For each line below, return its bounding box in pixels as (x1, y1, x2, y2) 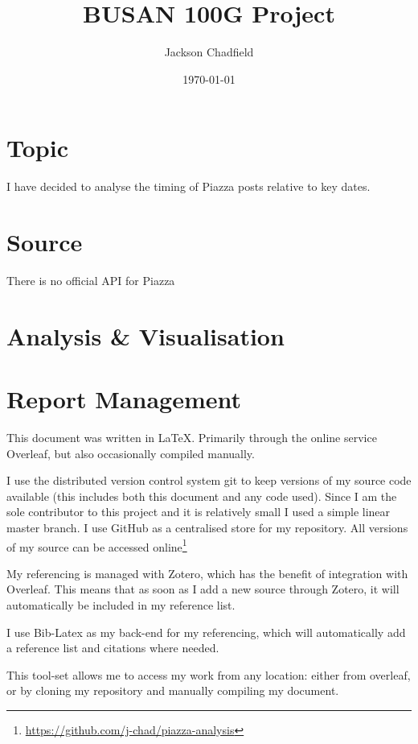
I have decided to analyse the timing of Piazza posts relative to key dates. (6, 178, 371, 195)
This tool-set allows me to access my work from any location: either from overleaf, (6, 666, 411, 683)
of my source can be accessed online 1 (6, 535, 187, 555)
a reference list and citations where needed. (6, 639, 219, 656)
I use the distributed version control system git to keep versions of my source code (6, 472, 412, 489)
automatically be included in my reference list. (6, 597, 236, 614)
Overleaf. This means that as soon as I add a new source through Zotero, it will (6, 581, 400, 597)
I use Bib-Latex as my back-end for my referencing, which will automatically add (6, 623, 406, 640)
